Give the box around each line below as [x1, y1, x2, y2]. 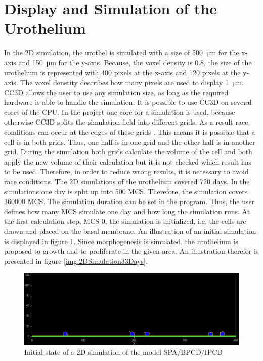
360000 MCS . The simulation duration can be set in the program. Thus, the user [4, 196, 255, 207]
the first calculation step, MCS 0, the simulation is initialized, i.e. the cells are [4, 216, 246, 226]
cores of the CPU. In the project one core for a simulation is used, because [4, 106, 235, 117]
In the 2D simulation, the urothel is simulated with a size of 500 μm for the [4, 47, 239, 58]
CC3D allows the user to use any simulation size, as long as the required [4, 87, 229, 97]
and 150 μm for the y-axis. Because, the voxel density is [18, 57, 193, 67]
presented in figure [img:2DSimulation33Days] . [4, 255, 148, 266]
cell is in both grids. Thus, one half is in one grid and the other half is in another [4, 136, 255, 147]
